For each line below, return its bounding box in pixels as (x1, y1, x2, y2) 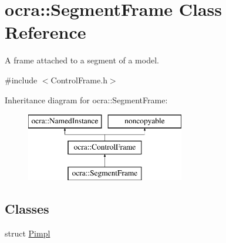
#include (5, 73, 38, 86)
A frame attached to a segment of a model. (5, 54, 159, 66)
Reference (5, 20, 86, 44)
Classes (5, 200, 49, 218)
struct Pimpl (5, 227, 50, 239)
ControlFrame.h (50, 73, 107, 86)
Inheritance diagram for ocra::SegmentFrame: (5, 93, 168, 106)
